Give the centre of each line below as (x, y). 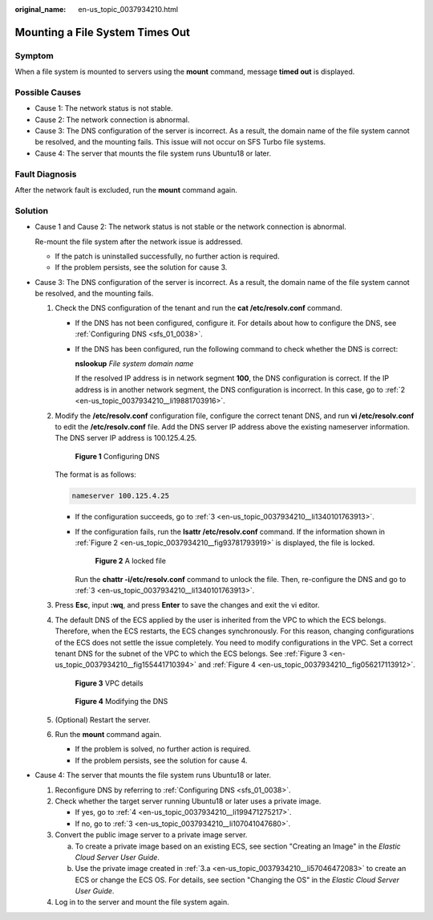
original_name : (40, 9)
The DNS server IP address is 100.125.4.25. (126, 438)
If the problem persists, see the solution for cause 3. (141, 267)
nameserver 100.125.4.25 (121, 496)
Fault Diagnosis (46, 174)
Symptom (34, 55)
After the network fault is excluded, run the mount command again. (126, 190)
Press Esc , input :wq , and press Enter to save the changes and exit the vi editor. (187, 605)
